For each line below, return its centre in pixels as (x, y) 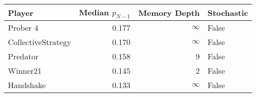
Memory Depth (169, 12)
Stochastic (228, 12)
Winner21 (25, 71)
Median (94, 12)
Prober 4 (23, 28)
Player (21, 12)
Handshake (27, 85)
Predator (23, 56)
